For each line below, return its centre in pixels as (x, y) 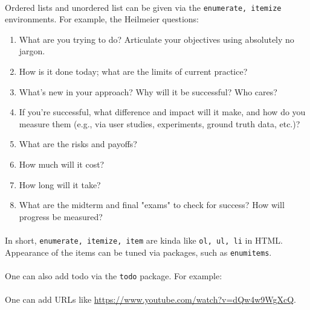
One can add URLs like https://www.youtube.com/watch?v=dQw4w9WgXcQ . (151, 299)
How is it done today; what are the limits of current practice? (133, 71)
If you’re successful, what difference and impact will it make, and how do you (162, 112)
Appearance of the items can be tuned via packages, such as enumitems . (138, 252)
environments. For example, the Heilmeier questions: (102, 19)
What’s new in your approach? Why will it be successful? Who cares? (148, 91)
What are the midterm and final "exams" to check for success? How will (152, 205)
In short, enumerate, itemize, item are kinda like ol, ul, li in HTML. (144, 240)
